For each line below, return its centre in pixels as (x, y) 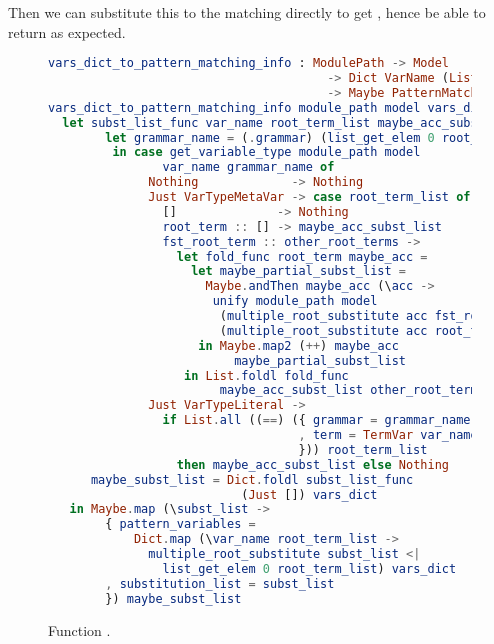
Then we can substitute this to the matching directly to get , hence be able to (247, 12)
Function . (79, 629)
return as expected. (67, 31)
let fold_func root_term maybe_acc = (302, 256)
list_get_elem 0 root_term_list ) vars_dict (309, 568)
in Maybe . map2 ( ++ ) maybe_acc (298, 345)
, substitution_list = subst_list (220, 583)
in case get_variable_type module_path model (266, 152)
